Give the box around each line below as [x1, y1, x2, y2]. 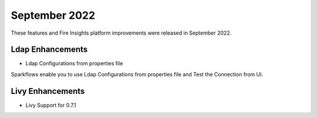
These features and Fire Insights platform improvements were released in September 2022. [11, 29, 232, 36]
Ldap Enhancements [11, 45, 88, 55]
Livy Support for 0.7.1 [25, 102, 76, 109]
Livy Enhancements [11, 86, 85, 96]
